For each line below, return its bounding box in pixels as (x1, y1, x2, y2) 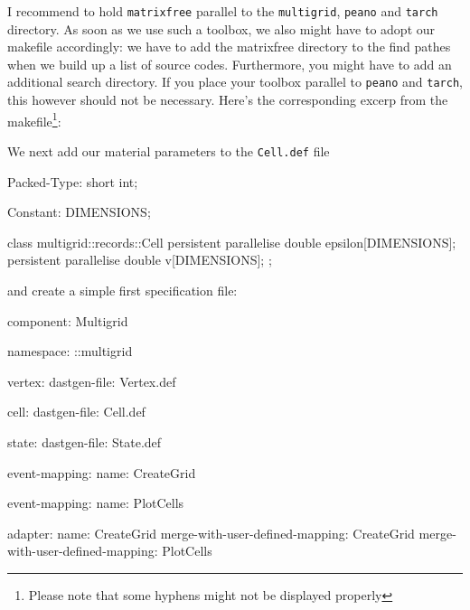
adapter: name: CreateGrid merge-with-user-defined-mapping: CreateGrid (7, 523, 415, 542)
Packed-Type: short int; (7, 172, 138, 191)
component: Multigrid (7, 311, 128, 330)
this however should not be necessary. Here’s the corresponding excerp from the (7, 90, 448, 109)
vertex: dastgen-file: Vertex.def (7, 371, 176, 390)
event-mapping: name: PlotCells (7, 493, 184, 512)
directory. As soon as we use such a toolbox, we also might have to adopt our (7, 19, 436, 38)
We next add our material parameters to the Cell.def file (7, 141, 330, 160)
